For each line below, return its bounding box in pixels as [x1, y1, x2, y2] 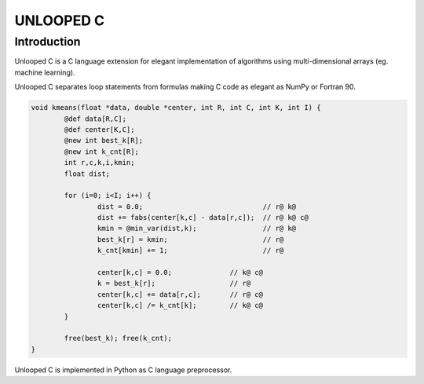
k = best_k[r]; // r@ [97, 279, 251, 288]
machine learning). [14, 68, 75, 77]
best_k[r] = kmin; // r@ [97, 235, 284, 243]
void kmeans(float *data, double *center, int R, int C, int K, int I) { [31, 103, 321, 112]
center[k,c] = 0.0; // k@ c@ [97, 268, 263, 277]
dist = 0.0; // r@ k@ [97, 202, 297, 211]
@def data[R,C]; [64, 114, 127, 123]
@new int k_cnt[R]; [64, 147, 139, 156]
